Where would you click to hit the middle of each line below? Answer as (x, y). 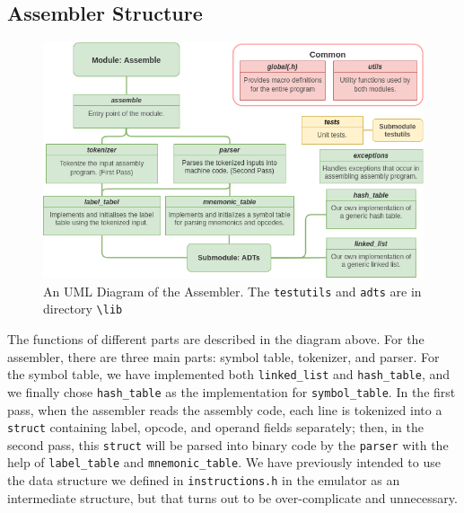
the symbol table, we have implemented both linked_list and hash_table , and (229, 374)
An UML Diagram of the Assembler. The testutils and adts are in (232, 291)
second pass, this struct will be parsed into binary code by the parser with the (228, 444)
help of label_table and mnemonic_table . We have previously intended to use (224, 462)
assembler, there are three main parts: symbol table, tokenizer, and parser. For (223, 356)
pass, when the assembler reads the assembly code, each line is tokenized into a (225, 409)
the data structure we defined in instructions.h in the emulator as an (204, 480)
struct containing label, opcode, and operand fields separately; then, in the (216, 427)
